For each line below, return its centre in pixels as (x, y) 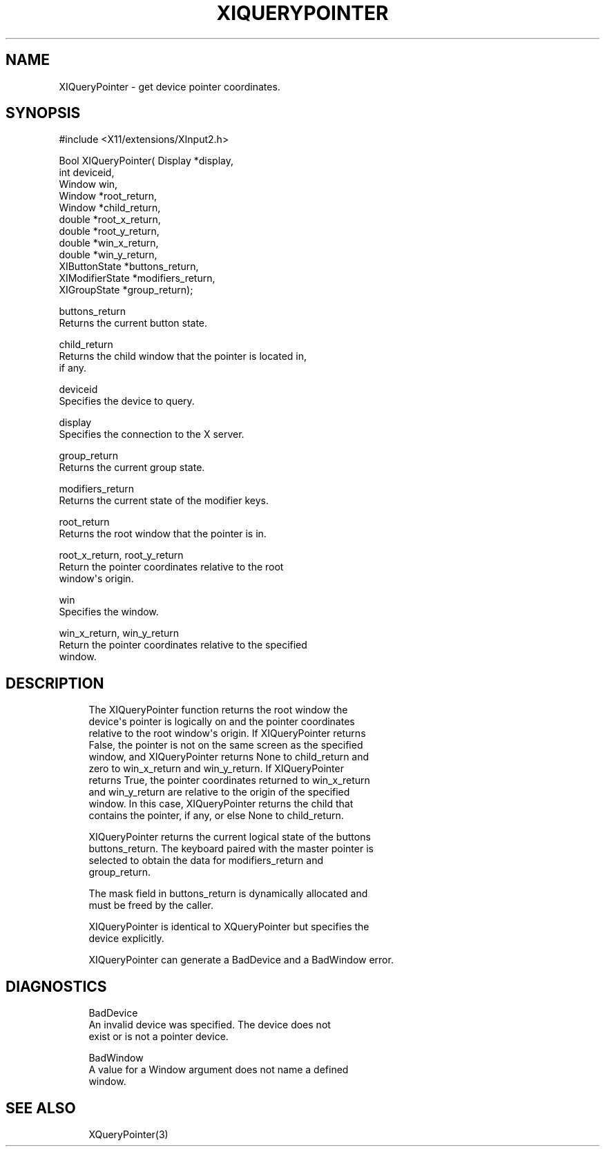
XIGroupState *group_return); (126, 290)
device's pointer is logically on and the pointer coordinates (222, 722)
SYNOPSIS (43, 113)
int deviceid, (87, 173)
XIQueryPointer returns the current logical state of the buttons (230, 837)
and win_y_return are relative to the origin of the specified (219, 792)
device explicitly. (126, 939)
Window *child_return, (110, 208)
